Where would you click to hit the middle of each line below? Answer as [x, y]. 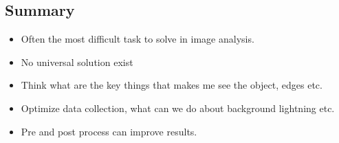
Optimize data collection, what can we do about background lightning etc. [178, 108]
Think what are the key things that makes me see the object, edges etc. [172, 85]
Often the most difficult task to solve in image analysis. [138, 39]
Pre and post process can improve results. [109, 131]
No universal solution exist [77, 62]
